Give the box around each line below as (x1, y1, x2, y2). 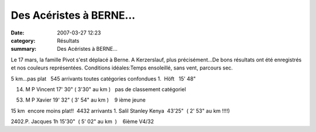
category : (11, 37, 36, 44)
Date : (11, 29, 25, 36)
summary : (11, 46, 37, 53)
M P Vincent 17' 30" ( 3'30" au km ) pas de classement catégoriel (25, 85, 187, 93)
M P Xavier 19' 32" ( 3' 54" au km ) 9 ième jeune (25, 96, 146, 103)
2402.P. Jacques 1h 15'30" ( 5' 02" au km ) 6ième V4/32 (11, 118, 154, 125)
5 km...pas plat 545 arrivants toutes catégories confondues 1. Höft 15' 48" (11, 75, 196, 82)
